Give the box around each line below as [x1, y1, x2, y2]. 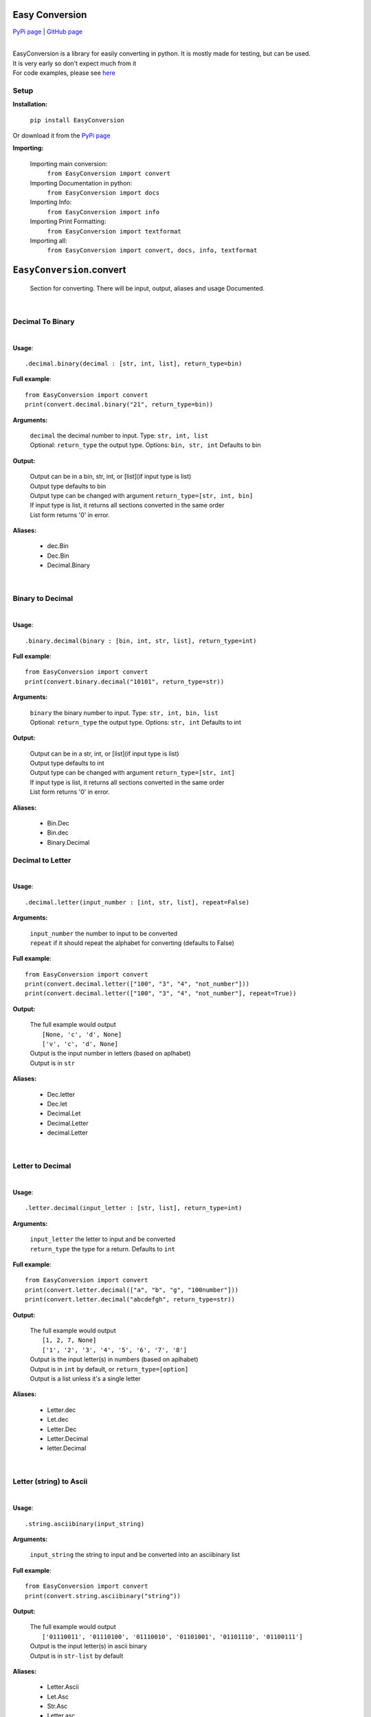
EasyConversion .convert [12, 264, 126, 276]
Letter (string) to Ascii [12, 1477, 88, 1486]
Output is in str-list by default [30, 1652, 124, 1660]
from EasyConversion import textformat [47, 227, 181, 235]
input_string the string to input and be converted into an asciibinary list [30, 1551, 240, 1559]
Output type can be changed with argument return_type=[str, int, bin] [30, 491, 254, 499]
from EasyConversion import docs [47, 189, 160, 196]
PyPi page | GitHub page [12, 27, 82, 36]
